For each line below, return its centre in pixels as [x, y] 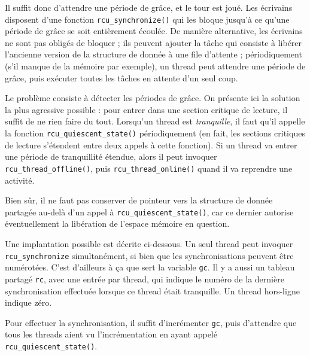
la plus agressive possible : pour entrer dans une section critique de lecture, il [146, 109]
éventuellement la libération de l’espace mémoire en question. [117, 223]
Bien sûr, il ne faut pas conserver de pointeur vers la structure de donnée [139, 200]
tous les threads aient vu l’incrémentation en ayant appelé [111, 334]
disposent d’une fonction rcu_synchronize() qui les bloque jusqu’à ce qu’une [147, 19]
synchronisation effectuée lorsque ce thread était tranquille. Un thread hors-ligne [152, 290]
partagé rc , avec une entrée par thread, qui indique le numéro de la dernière [145, 279]
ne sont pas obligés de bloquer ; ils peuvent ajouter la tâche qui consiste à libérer [154, 42]
